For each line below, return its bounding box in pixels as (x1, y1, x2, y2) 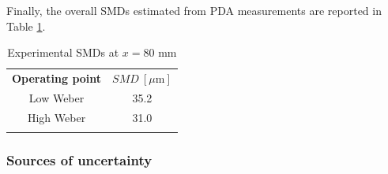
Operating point (12, 70, 102, 87)
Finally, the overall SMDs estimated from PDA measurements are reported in (6, 2, 382, 18)
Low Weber (28, 89, 85, 106)
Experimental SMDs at (7, 44, 119, 61)
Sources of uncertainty (6, 150, 153, 169)
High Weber (27, 109, 86, 125)
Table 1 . (6, 17, 46, 34)
